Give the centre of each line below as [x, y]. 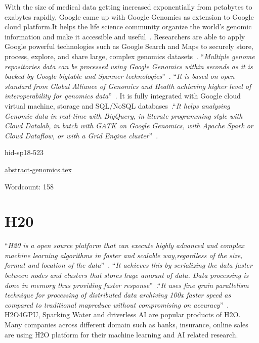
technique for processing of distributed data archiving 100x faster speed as [118, 295]
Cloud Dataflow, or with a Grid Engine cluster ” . [81, 135]
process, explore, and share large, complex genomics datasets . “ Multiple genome [130, 56]
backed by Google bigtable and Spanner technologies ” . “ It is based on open [120, 76]
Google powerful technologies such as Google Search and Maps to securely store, [129, 46]
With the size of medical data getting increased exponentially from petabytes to [128, 7]
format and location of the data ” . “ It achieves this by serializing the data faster [128, 265]
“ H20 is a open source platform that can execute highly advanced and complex [124, 245]
